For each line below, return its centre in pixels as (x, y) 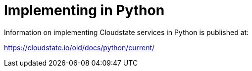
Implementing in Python (84, 10)
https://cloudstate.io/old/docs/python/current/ (79, 47)
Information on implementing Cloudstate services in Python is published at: (126, 32)
